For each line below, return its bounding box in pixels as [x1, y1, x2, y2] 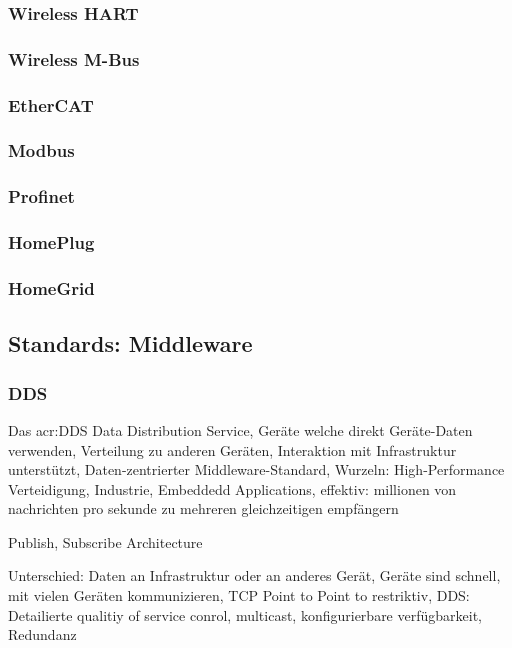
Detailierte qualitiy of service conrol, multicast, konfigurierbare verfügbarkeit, [8, 604, 482, 625]
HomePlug [8, 230, 95, 255]
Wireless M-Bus [8, 46, 140, 71]
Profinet [8, 184, 75, 209]
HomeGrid [8, 275, 95, 300]
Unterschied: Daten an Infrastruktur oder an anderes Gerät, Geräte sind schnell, [8, 565, 501, 586]
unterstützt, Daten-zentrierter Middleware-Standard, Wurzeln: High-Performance [8, 459, 505, 480]
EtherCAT [8, 92, 94, 117]
